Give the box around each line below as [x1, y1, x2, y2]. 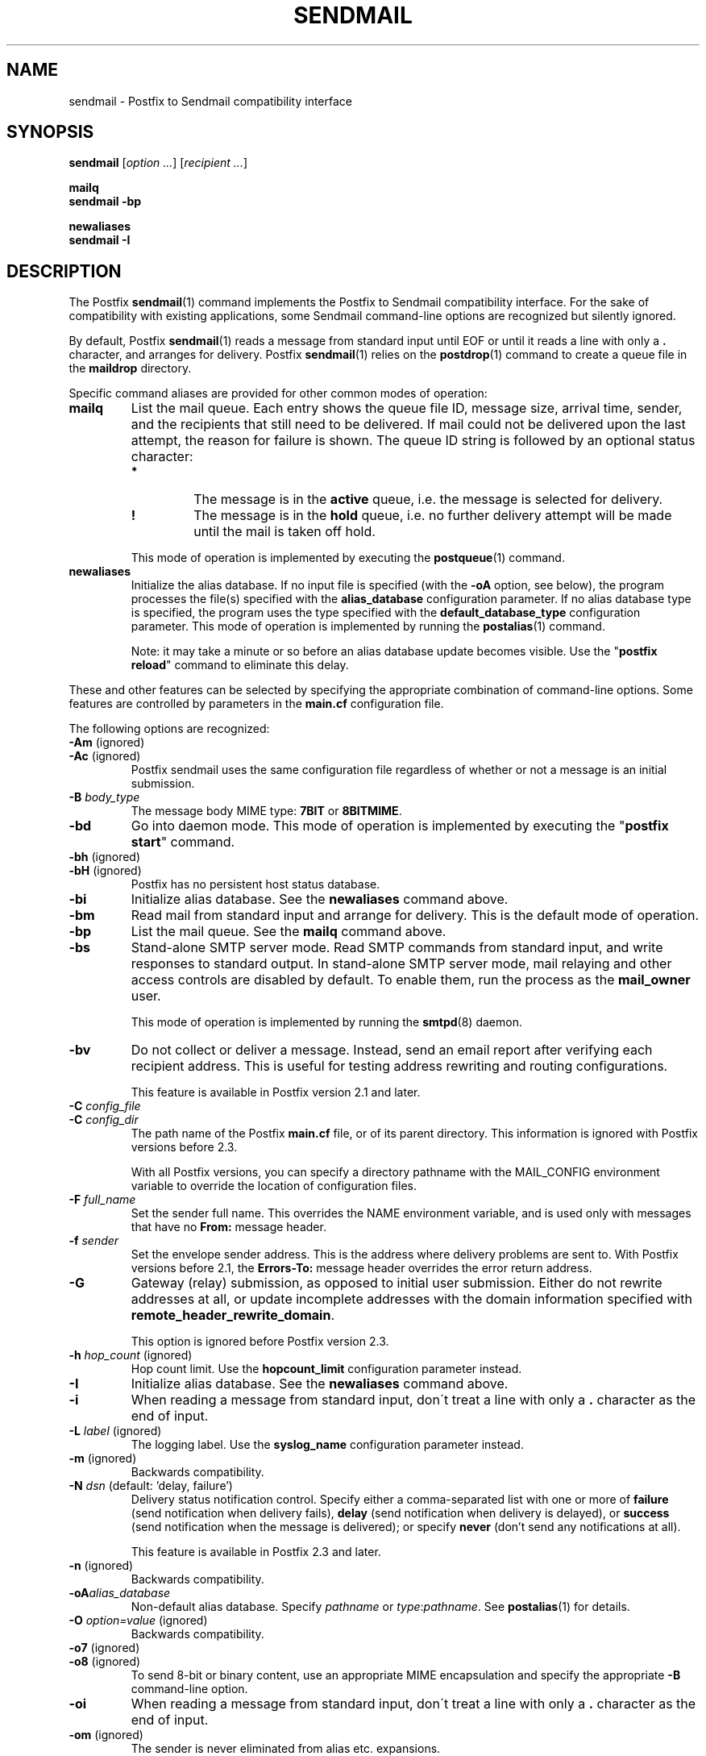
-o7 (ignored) [69, 1641, 140, 1655]
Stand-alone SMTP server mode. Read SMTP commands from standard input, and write [131, 939, 663, 956]
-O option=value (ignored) [69, 1613, 208, 1628]
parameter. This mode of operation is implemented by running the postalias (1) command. [131, 619, 605, 634]
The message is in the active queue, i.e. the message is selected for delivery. [193, 491, 663, 508]
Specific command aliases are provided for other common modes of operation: [69, 386, 488, 401]
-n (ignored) [69, 1558, 134, 1573]
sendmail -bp [69, 194, 142, 209]
